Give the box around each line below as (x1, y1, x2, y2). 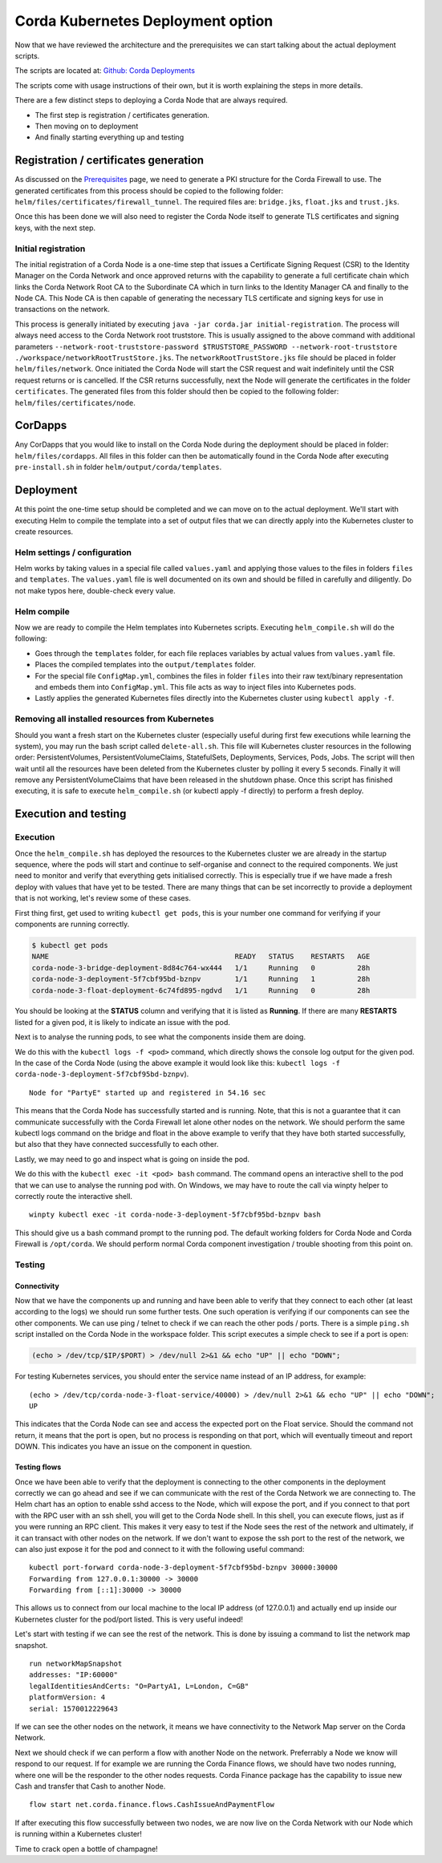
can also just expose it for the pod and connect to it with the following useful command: (14, 1544, 305, 1553)
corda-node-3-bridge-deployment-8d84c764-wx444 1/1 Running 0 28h (31, 963, 371, 972)
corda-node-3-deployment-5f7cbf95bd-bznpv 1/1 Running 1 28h (31, 974, 371, 984)
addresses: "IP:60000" (29, 1671, 119, 1679)
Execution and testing (14, 807, 127, 821)
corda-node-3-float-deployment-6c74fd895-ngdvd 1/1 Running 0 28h (31, 986, 371, 994)
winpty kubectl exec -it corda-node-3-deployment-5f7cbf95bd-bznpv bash (29, 1210, 321, 1219)
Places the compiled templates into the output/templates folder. (34, 660, 256, 670)
